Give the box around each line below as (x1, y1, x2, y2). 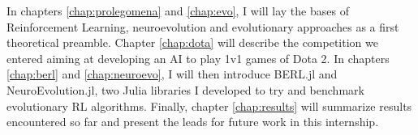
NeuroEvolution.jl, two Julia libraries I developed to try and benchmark (6, 81, 364, 98)
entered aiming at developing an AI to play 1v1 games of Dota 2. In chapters (6, 49, 390, 66)
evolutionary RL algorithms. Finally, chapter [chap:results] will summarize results (6, 97, 412, 114)
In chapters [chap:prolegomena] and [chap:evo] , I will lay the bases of (6, 2, 349, 19)
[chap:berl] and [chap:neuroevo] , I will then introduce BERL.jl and (6, 65, 338, 82)
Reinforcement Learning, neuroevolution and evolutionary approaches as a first (6, 18, 399, 35)
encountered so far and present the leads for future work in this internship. (6, 113, 379, 130)
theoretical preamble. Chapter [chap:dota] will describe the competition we (6, 34, 378, 51)
